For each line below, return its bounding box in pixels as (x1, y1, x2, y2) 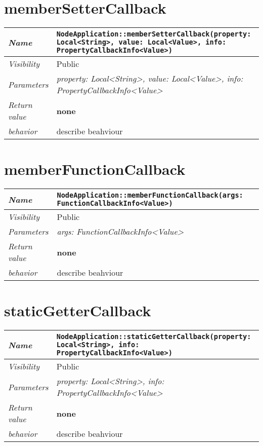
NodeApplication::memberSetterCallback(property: (56, 30, 251, 39)
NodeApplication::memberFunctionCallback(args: (57, 191, 243, 200)
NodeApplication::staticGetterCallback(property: (56, 332, 251, 341)
